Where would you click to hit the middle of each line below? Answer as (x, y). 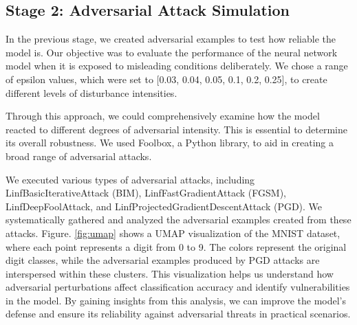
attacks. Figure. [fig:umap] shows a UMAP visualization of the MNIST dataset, (173, 233)
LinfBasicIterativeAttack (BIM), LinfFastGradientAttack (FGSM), (146, 193)
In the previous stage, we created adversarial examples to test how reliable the (171, 39)
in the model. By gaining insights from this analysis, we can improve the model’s (176, 300)
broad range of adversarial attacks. (79, 156)
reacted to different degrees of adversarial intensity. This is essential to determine (176, 129)
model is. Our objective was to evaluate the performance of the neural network (172, 52)
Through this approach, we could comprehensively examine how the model (163, 116)
